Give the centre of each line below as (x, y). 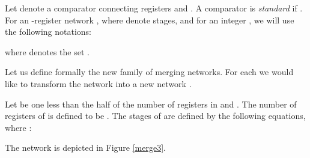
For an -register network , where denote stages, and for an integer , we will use (150, 20)
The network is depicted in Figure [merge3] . (85, 147)
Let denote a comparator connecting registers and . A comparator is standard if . (154, 8)
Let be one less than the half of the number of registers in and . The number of (151, 104)
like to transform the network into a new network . (98, 83)
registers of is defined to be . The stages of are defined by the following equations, (155, 116)
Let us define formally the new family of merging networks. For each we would (149, 72)
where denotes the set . (47, 51)
